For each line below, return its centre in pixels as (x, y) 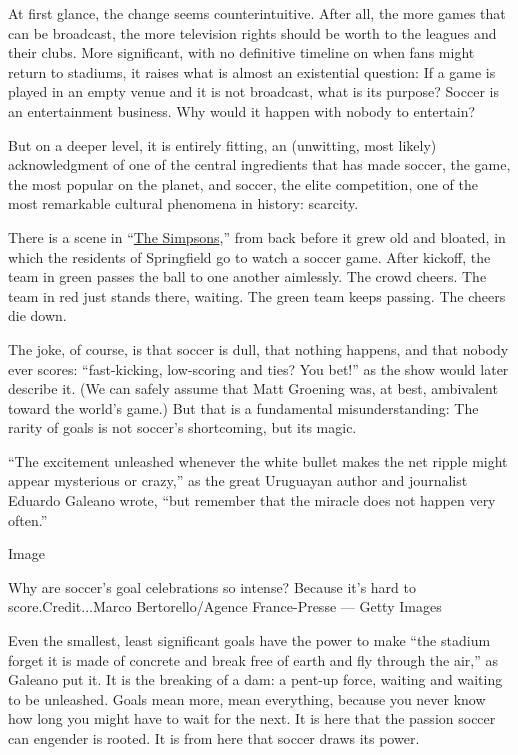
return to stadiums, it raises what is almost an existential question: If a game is (252, 71)
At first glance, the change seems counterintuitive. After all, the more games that (257, 13)
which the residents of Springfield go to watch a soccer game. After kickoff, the (249, 256)
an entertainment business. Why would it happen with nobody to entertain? (242, 110)
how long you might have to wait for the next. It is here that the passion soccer (252, 718)
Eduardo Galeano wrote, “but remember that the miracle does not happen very (252, 500)
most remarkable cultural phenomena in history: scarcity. (183, 203)
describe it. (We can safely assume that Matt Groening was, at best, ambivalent (253, 388)
